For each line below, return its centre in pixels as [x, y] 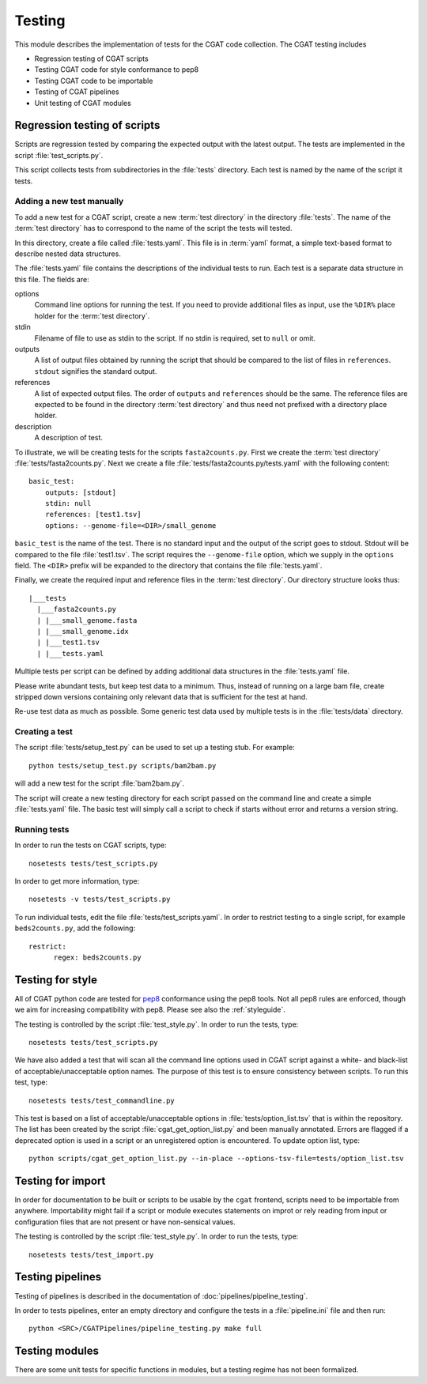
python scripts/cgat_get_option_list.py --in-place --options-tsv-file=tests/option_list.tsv [216, 1159]
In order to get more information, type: [77, 881]
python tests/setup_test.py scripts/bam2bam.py [123, 766]
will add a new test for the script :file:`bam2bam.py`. [100, 783]
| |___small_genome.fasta [87, 620]
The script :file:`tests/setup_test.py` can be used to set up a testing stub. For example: [155, 748]
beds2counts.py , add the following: [75, 928]
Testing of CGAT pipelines [77, 92]
